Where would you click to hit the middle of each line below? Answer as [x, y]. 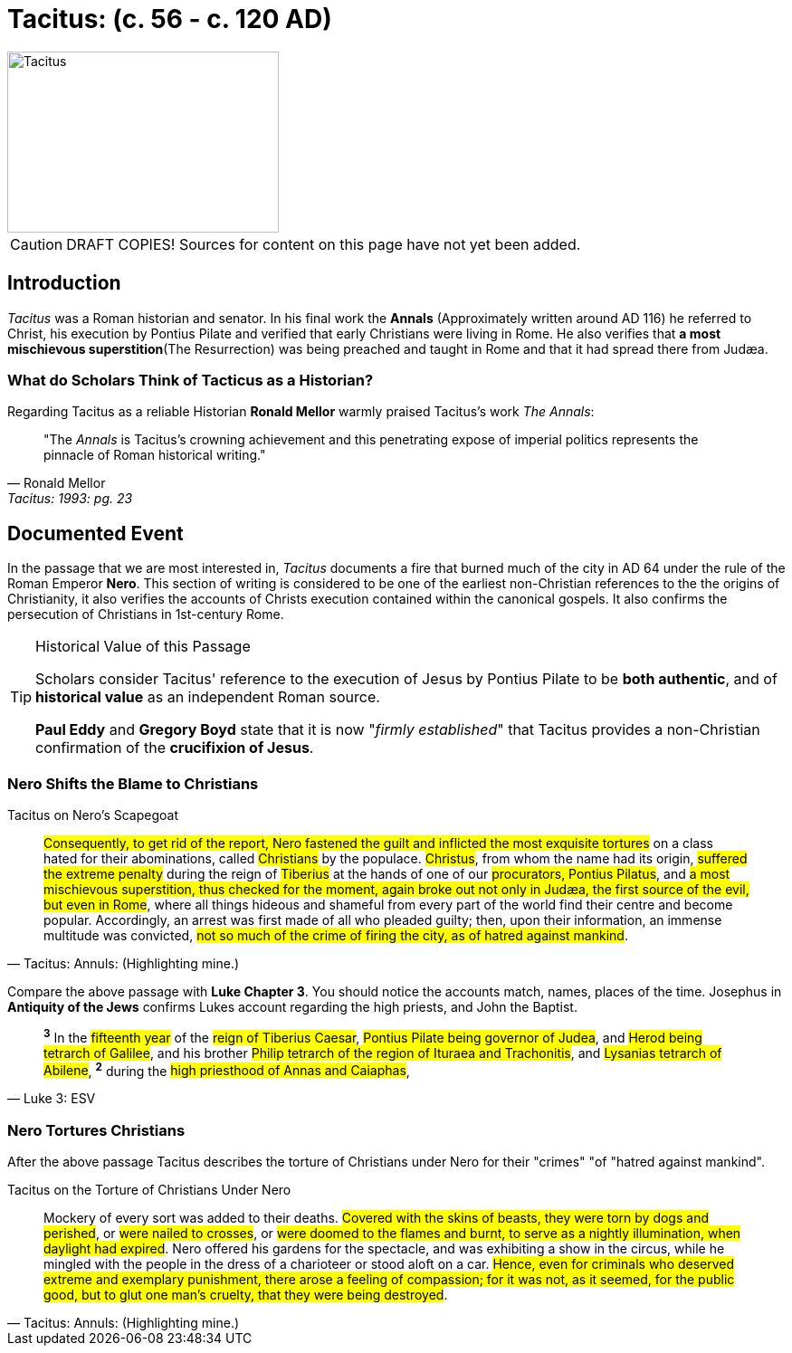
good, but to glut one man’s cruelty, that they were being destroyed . [246, 1295]
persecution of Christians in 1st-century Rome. [146, 615]
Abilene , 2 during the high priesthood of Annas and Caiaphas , [227, 1069]
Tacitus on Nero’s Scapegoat [93, 815]
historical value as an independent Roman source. [208, 697]
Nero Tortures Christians [96, 1130]
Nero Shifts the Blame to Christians [133, 783]
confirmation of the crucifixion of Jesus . [175, 748]
